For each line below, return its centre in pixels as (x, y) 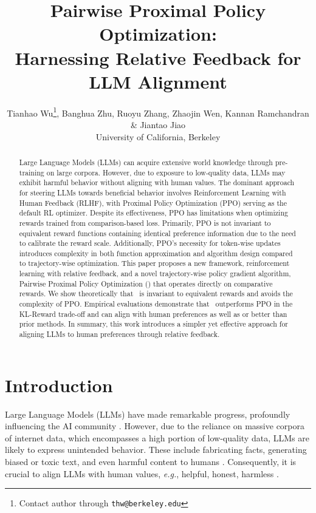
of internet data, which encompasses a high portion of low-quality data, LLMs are (157, 437)
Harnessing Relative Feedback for (158, 57)
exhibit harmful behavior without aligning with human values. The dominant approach (157, 182)
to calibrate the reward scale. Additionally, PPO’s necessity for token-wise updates (150, 243)
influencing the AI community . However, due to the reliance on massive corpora (155, 426)
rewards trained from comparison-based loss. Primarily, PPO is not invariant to (145, 223)
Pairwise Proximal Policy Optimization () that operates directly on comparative (146, 283)
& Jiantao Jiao (158, 124)
